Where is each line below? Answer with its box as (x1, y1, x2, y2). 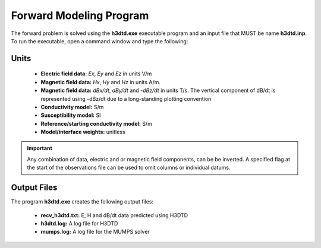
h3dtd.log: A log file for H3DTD (40, 220, 118, 227)
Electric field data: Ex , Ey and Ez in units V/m (40, 70, 152, 77)
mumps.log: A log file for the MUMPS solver (40, 228, 150, 236)
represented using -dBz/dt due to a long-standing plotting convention (40, 95, 212, 102)
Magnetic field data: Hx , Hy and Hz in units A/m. (40, 78, 160, 85)
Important (27, 145, 53, 152)
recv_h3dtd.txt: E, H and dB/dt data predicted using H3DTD (40, 211, 188, 219)
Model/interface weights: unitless (40, 128, 125, 136)
